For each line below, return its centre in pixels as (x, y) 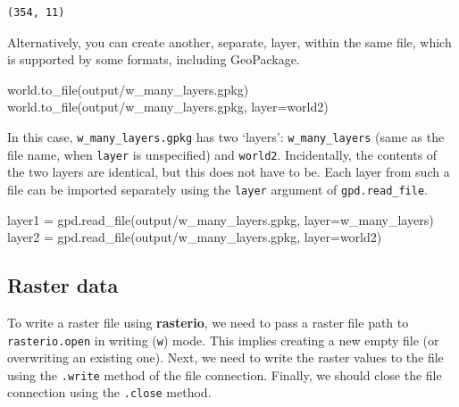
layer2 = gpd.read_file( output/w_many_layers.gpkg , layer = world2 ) (195, 237)
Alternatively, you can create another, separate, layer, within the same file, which (229, 42)
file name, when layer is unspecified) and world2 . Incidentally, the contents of (222, 154)
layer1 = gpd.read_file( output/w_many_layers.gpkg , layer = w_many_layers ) (221, 219)
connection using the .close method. (109, 392)
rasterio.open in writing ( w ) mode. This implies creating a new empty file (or (223, 340)
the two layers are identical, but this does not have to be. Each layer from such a (229, 172)
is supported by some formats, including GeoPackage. (154, 59)
